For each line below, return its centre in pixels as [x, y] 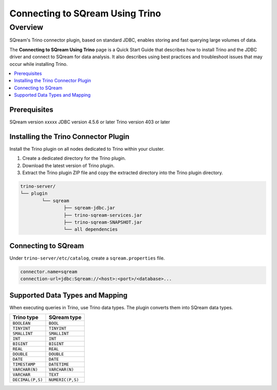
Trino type [25, 318]
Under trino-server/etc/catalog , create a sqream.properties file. [87, 258]
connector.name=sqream [49, 272]
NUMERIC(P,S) [64, 380]
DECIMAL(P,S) [28, 380]
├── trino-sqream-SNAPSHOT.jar [103, 222]
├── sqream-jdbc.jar [89, 208]
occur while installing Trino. [38, 64]
